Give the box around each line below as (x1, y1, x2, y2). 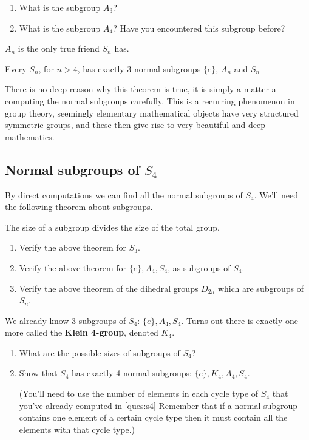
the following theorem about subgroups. (5, 200, 153, 213)
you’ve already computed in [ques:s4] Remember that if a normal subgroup (19, 399, 298, 411)
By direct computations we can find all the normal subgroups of (5, 188, 243, 201)
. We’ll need (254, 188, 299, 201)
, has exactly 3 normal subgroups (77, 62, 201, 75)
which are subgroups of (217, 282, 304, 294)
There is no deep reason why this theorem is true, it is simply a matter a (5, 83, 276, 95)
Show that (19, 367, 58, 379)
